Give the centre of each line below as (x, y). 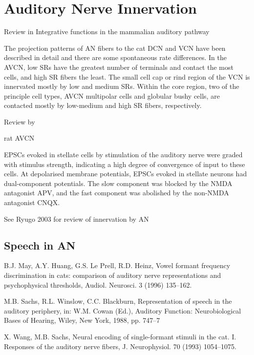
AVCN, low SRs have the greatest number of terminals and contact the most (119, 67)
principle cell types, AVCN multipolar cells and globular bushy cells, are (112, 95)
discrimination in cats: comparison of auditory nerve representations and (113, 275)
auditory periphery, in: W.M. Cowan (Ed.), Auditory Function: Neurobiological (123, 310)
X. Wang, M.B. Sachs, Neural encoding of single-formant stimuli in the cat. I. (120, 336)
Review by (20, 121)
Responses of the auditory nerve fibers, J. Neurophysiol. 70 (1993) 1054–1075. (120, 346)
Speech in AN (40, 245)
